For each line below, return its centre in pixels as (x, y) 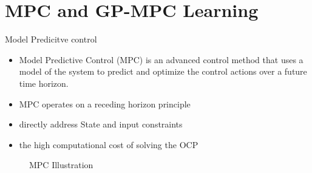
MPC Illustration (61, 165)
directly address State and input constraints (101, 124)
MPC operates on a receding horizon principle (105, 103)
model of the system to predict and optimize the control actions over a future (163, 71)
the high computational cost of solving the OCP (109, 144)
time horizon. (44, 83)
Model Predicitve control (51, 39)
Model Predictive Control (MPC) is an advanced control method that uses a (161, 59)
